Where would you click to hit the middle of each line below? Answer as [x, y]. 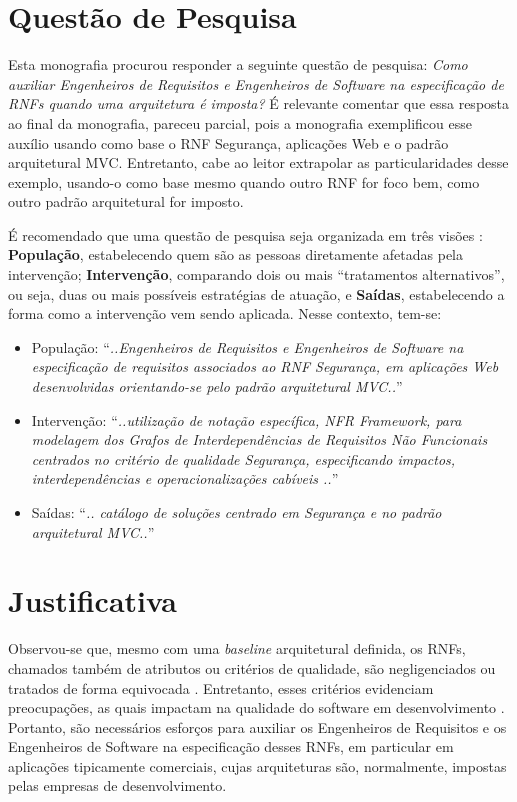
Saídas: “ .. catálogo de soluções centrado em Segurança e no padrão [236, 512]
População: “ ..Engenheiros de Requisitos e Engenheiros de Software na [247, 346]
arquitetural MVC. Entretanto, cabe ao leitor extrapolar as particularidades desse [258, 162]
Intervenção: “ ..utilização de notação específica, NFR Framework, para [246, 419]
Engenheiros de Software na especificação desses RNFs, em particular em [231, 746]
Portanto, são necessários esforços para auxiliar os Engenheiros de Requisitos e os [257, 726]
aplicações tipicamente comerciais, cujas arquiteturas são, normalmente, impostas [257, 765]
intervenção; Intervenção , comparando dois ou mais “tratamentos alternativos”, [256, 274]
